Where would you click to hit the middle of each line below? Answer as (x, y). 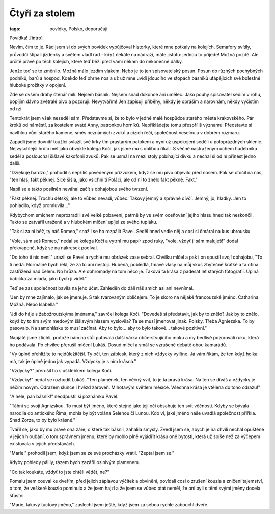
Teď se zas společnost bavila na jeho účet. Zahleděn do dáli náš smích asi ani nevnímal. (102, 288)
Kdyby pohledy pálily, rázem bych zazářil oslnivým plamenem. (75, 462)
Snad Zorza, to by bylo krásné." (43, 420)
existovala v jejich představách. (43, 444)
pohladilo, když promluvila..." (40, 205)
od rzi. (16, 109)
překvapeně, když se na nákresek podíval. (54, 248)
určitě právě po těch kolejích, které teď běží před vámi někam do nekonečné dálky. (96, 62)
